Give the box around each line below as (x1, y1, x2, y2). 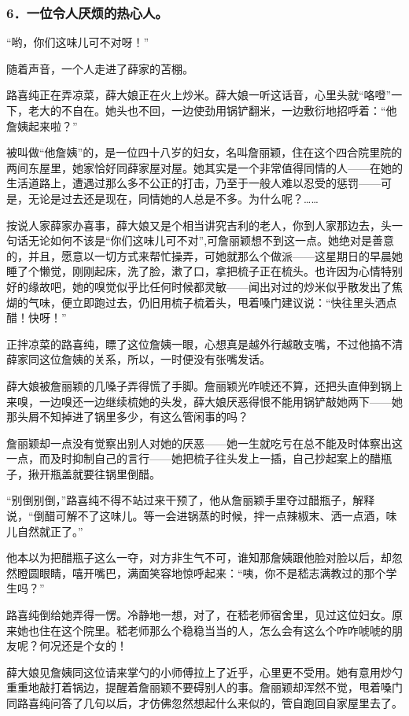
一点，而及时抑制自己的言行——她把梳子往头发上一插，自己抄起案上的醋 (6, 450, 381, 467)
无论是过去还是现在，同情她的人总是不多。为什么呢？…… (28, 190, 319, 206)
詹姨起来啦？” (6, 117, 78, 134)
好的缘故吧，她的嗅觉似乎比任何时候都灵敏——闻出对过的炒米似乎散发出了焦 (6, 278, 403, 294)
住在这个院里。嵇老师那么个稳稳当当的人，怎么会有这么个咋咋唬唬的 (39, 622, 392, 638)
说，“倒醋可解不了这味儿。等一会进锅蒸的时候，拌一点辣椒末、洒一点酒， (6, 507, 386, 524)
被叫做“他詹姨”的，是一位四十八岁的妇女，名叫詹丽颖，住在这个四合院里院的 (6, 144, 403, 161)
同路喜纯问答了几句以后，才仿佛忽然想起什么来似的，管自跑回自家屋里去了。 (6, 695, 403, 710)
